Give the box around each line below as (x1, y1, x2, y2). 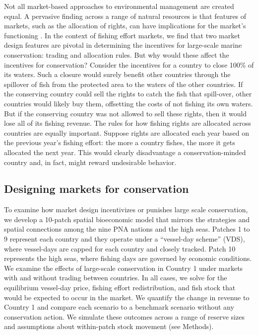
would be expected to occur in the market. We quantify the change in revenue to (4, 292, 250, 302)
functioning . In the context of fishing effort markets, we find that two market (4, 30, 240, 40)
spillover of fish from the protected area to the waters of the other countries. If (4, 79, 243, 89)
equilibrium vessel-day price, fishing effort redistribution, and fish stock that (4, 282, 236, 293)
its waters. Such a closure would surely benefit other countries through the (4, 69, 231, 80)
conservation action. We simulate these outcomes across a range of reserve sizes (4, 311, 245, 322)
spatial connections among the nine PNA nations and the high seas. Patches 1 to (4, 224, 250, 234)
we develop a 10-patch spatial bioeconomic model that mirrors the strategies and (4, 214, 250, 224)
